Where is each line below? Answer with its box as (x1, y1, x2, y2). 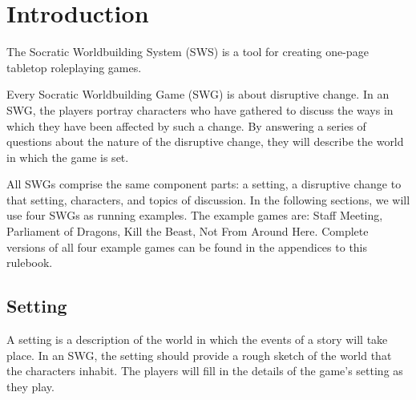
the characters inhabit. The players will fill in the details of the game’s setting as (6, 362, 403, 379)
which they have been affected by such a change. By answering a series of (6, 117, 366, 134)
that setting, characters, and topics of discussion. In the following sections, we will (6, 191, 410, 208)
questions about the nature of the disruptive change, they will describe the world (6, 133, 404, 150)
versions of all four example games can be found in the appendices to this (6, 238, 368, 255)
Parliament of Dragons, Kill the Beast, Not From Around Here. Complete (6, 223, 369, 240)
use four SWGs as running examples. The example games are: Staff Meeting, (6, 207, 383, 224)
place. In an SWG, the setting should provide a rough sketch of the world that (6, 346, 392, 363)
